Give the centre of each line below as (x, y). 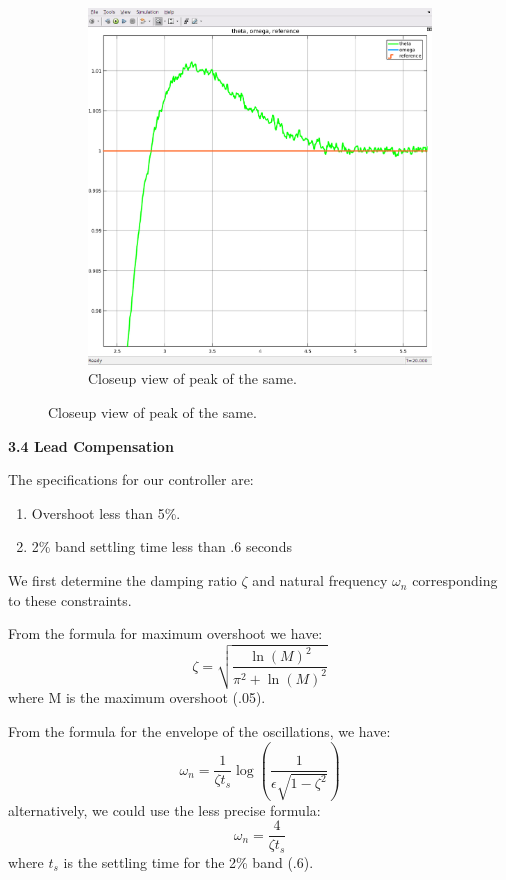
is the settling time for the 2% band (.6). (188, 861)
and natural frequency (320, 580)
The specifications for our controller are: (131, 479)
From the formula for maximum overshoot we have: (165, 633)
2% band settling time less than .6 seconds (161, 546)
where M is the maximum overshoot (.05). (137, 697)
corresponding (455, 580)
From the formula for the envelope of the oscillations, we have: (199, 731)
